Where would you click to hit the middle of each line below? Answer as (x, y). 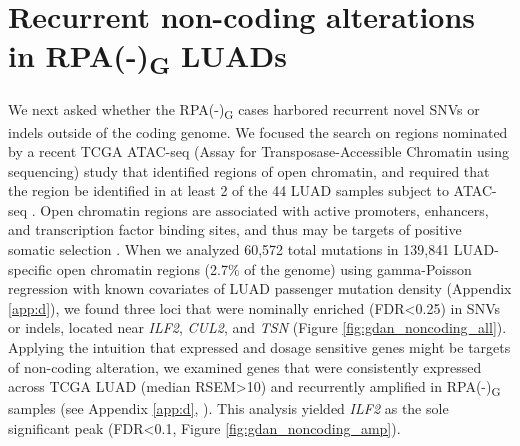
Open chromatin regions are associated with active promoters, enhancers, (264, 209)
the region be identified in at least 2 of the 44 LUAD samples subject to (228, 190)
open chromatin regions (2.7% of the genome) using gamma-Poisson (264, 268)
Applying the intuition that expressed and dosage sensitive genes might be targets (259, 347)
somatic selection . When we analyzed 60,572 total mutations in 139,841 (229, 249)
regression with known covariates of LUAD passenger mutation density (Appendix (260, 288)
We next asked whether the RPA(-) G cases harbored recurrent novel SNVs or (244, 111)
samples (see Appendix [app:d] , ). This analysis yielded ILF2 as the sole (228, 408)
